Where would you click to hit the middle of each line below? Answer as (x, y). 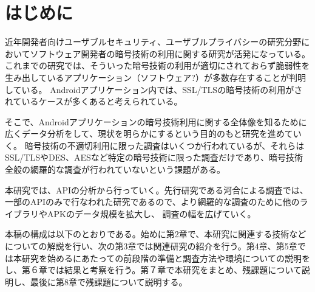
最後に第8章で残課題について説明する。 (109, 281)
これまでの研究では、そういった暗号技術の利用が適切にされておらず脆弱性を (157, 65)
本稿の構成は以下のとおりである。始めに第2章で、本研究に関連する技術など (156, 234)
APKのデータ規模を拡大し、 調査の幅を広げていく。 (151, 213)
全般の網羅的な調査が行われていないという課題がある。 (115, 169)
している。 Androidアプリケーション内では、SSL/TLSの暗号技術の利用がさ (154, 89)
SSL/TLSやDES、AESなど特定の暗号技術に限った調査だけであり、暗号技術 (154, 157)
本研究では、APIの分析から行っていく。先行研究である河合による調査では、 (157, 189)
